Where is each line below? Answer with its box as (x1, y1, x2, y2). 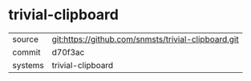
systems (12, 59, 44, 71)
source (12, 34, 38, 45)
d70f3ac (51, 47, 85, 58)
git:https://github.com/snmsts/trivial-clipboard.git (51, 34, 239, 45)
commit (12, 47, 41, 58)
